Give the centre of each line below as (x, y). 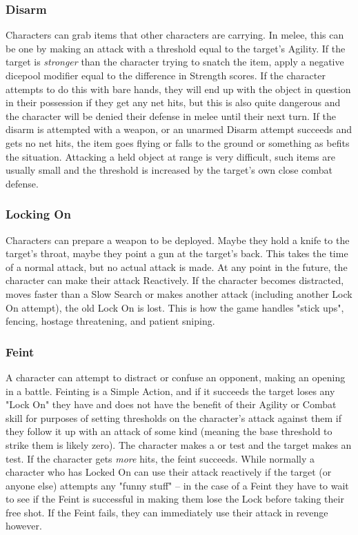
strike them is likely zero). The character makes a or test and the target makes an (179, 444)
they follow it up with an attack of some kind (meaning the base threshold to (169, 431)
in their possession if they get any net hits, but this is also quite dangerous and (173, 102)
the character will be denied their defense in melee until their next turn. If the (171, 115)
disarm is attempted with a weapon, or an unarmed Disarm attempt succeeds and (179, 129)
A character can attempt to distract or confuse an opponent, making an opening (176, 377)
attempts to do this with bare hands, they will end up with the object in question (178, 89)
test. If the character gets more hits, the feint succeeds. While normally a (160, 458)
